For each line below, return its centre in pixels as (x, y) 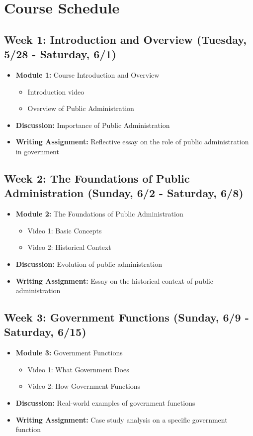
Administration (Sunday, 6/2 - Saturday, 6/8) (124, 193)
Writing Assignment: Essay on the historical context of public (114, 280)
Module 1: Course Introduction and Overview (87, 74)
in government (37, 151)
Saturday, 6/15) (45, 332)
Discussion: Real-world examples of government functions (105, 403)
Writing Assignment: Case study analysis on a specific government (122, 419)
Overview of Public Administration (81, 108)
